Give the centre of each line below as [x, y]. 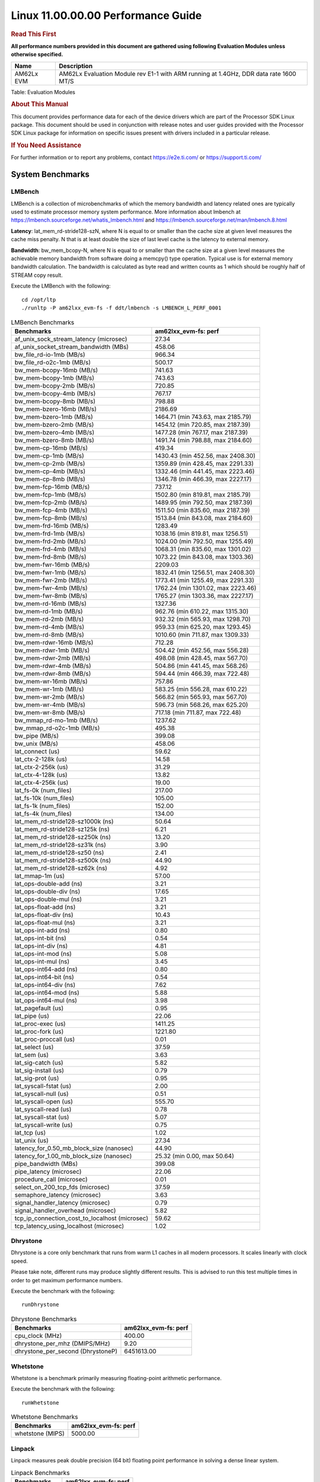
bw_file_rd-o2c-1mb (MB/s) [53, 362]
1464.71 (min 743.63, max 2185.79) [203, 417]
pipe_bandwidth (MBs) [46, 1164]
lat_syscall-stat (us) [42, 1117]
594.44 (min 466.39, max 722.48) [202, 673]
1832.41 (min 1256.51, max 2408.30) [205, 572]
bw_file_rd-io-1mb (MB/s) [50, 354]
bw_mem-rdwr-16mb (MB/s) [54, 642]
